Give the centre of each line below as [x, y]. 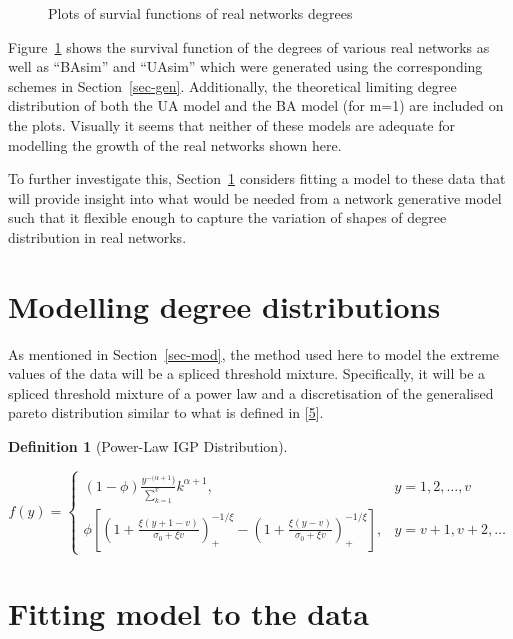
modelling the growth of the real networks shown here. [175, 144]
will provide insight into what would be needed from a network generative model [255, 197]
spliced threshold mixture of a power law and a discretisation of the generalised [251, 392]
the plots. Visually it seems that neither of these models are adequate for [231, 124]
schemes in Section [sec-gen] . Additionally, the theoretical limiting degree [232, 85]
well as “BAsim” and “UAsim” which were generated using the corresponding [245, 66]
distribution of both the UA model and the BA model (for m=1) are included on [256, 105]
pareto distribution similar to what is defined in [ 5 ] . [166, 412]
